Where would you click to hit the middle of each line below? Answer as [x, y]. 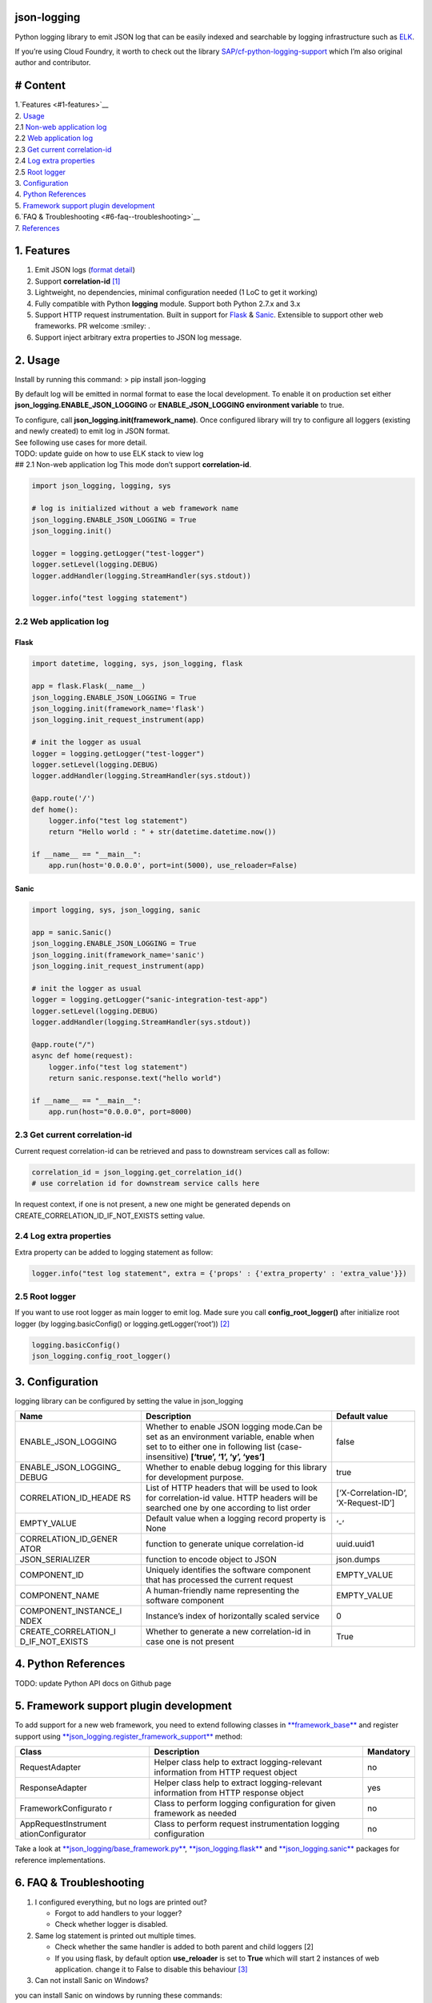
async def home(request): [82, 1056]
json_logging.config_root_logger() [101, 1356]
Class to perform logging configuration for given [245, 1804]
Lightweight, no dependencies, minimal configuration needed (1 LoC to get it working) [176, 292]
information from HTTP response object [229, 1793]
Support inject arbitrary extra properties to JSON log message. [138, 337]
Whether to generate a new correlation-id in [228, 1632]
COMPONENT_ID [52, 1575]
